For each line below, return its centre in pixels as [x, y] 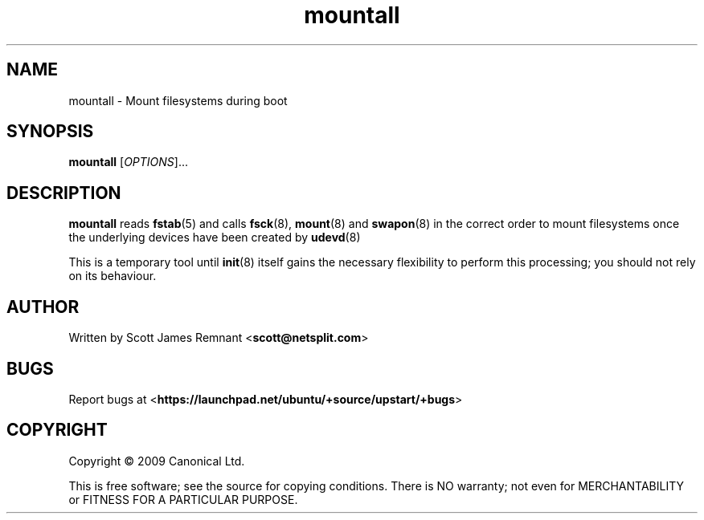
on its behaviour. [113, 276]
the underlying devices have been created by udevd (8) [215, 238]
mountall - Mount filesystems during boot [178, 100]
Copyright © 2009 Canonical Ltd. [157, 461]
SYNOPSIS [50, 132]
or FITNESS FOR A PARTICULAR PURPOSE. [183, 499]
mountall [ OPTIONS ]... [129, 162]
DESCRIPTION [64, 193]
